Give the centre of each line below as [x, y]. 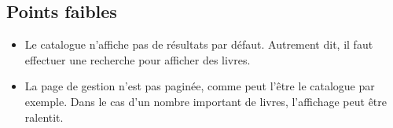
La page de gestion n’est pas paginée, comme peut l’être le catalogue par [200, 86]
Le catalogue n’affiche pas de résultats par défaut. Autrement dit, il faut [199, 44]
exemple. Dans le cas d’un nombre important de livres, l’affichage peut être [206, 101]
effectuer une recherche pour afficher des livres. [138, 59]
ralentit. [44, 117]
